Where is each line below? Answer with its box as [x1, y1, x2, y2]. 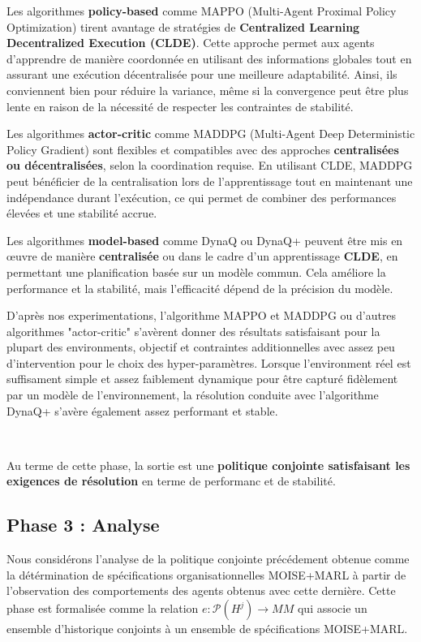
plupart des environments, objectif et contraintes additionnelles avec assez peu [6, 338, 395, 355]
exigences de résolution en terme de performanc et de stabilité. [6, 472, 336, 489]
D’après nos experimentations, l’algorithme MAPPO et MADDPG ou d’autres [6, 307, 397, 324]
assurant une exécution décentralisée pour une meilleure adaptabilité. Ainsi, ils [6, 66, 397, 83]
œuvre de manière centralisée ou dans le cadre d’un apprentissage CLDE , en [6, 248, 398, 265]
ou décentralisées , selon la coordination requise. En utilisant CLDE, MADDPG [6, 157, 413, 174]
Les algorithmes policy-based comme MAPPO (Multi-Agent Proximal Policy [6, 2, 397, 19]
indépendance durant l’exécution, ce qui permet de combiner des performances [6, 188, 397, 205]
